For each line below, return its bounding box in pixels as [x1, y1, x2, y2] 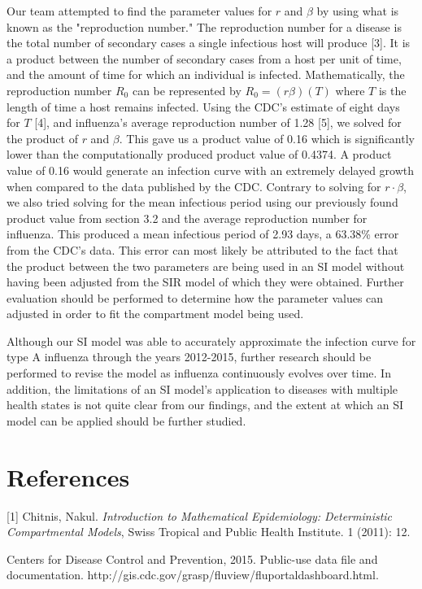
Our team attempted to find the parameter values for [7, 2, 272, 19]
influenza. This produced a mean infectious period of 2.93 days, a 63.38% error [7, 225, 399, 242]
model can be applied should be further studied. [7, 412, 246, 429]
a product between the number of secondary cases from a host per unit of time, [7, 50, 402, 67]
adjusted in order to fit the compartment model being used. [7, 305, 304, 322]
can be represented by [132, 81, 241, 98]
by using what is [316, 2, 399, 19]
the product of [7, 129, 78, 146]
